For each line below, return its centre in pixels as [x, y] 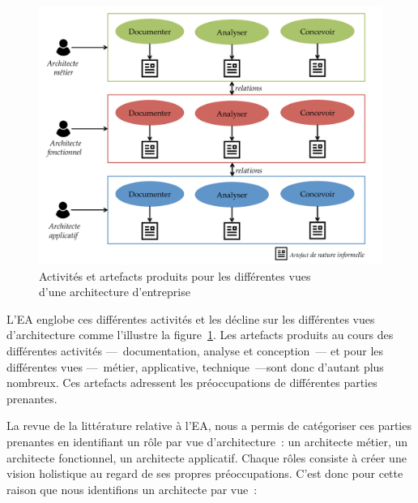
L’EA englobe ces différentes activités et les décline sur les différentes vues [191, 318]
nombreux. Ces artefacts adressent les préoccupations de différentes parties [192, 383]
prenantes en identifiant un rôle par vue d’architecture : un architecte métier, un [207, 441]
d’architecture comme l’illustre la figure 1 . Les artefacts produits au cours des [200, 335]
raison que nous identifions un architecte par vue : [132, 489]
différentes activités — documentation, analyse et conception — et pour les [195, 350]
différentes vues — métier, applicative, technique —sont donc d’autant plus [195, 366]
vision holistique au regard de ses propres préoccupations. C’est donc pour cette [205, 473]
